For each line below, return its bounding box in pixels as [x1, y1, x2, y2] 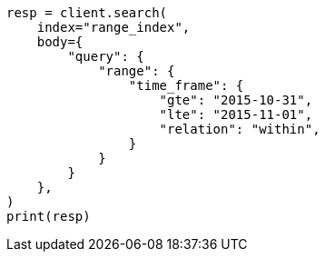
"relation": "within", [159, 122, 320, 136]
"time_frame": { [128, 78, 244, 93]
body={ [36, 35, 84, 49]
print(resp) [6, 209, 91, 224]
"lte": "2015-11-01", [159, 107, 313, 122]
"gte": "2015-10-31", [159, 93, 313, 107]
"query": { [67, 49, 144, 64]
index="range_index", [36, 20, 191, 35]
